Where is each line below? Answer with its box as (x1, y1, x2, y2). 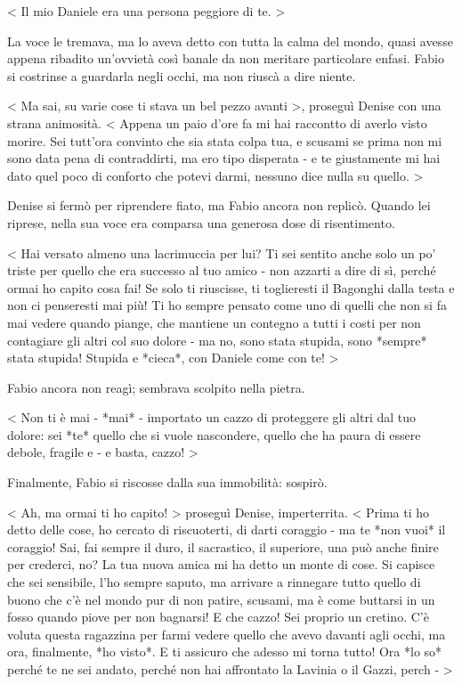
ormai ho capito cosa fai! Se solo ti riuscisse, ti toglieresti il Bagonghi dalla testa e (7, 278, 455, 297)
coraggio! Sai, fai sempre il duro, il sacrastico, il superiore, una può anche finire (7, 537, 439, 556)
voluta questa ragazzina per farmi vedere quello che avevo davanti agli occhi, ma (7, 624, 446, 643)
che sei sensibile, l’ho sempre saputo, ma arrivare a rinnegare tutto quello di (7, 573, 421, 591)
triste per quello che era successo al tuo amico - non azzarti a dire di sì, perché (7, 261, 436, 280)
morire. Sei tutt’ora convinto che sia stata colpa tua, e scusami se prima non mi (7, 131, 442, 150)
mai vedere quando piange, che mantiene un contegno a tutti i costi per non (7, 313, 421, 331)
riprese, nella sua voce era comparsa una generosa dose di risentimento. (7, 213, 395, 232)
